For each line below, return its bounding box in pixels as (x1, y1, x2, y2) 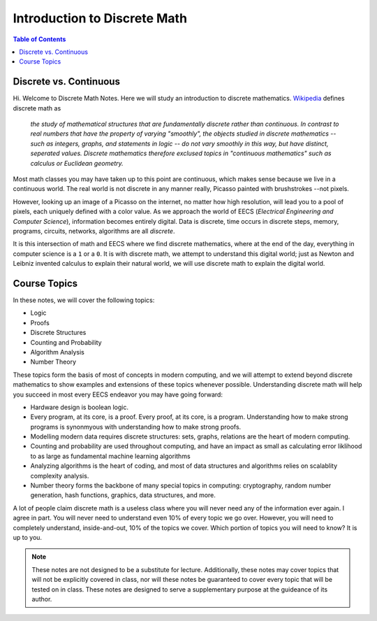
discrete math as (13, 103, 61, 112)
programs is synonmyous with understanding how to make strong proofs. (30, 422, 242, 431)
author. (31, 594, 52, 603)
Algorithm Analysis (30, 348, 85, 356)
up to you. (13, 533, 42, 541)
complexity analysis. (30, 471, 89, 480)
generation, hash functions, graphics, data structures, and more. (30, 491, 216, 499)
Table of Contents (13, 35, 66, 43)
